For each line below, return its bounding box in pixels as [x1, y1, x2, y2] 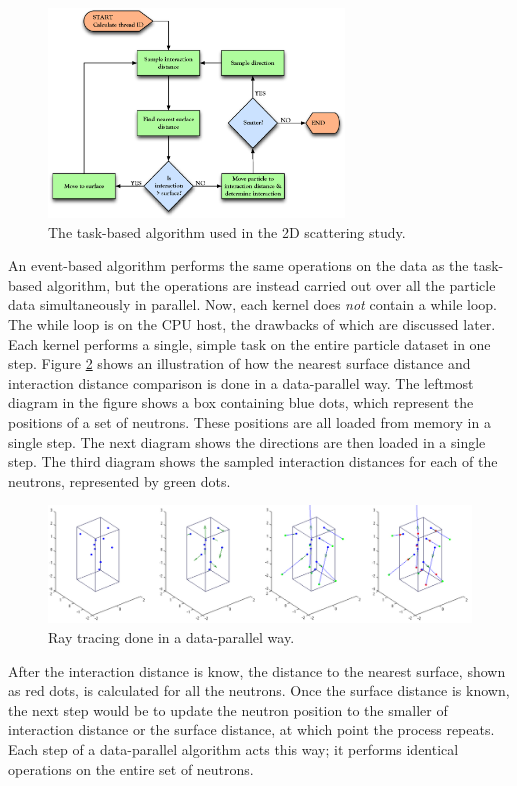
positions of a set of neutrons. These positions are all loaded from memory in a [8, 411, 491, 432]
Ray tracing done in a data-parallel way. [48, 626, 295, 647]
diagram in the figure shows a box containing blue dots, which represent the [8, 392, 474, 413]
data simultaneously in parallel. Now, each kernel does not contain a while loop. [8, 294, 497, 315]
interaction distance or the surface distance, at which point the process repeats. [8, 719, 495, 740]
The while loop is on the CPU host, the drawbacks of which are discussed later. [8, 314, 496, 335]
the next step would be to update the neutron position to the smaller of [8, 699, 448, 720]
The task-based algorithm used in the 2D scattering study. [48, 221, 406, 242]
